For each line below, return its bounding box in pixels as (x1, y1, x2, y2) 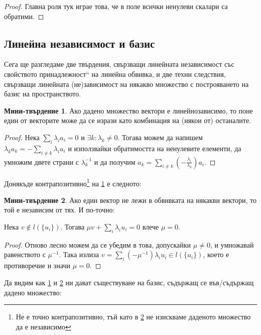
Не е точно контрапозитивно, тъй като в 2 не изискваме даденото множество (16, 311, 251, 322)
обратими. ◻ (4, 11, 44, 21)
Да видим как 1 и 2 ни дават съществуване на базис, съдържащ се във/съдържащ (4, 277, 254, 287)
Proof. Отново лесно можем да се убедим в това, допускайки (4, 239, 191, 250)
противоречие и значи (4, 260, 71, 271)
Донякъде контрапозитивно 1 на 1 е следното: (4, 176, 142, 188)
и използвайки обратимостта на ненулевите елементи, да (68, 143, 241, 153)
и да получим (94, 156, 136, 167)
